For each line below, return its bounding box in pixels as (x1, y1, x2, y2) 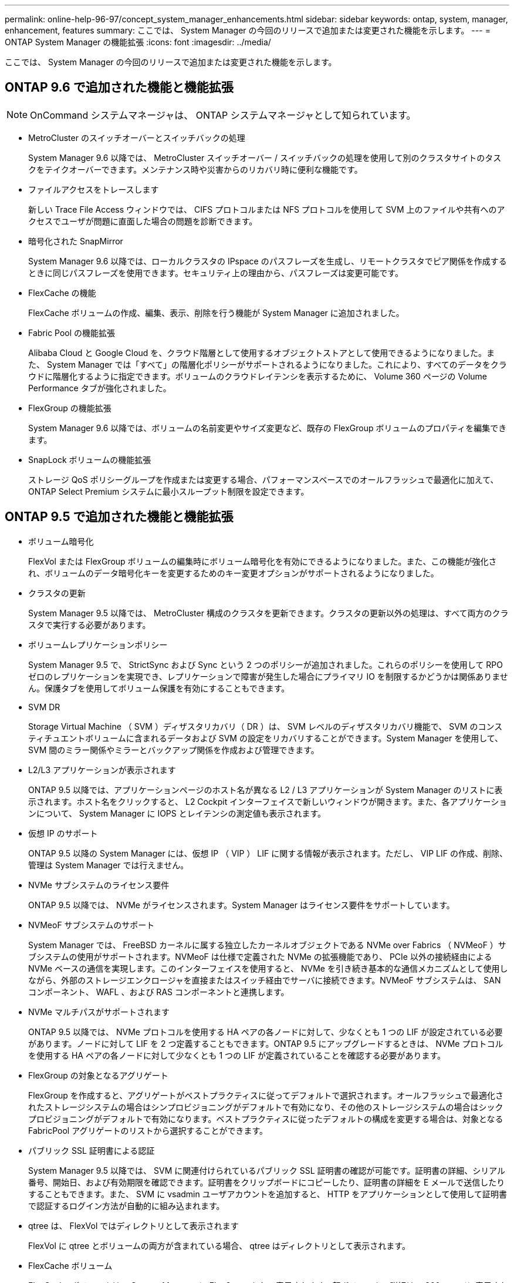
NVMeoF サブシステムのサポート (28, 919, 155, 930)
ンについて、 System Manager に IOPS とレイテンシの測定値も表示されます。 (28, 808, 326, 818)
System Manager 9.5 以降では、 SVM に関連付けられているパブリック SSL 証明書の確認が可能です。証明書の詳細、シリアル (28, 1165, 506, 1175)
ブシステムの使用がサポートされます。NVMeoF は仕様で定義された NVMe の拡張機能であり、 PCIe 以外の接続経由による (28, 951, 492, 962)
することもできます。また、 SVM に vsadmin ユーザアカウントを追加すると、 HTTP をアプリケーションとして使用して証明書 (28, 1188, 508, 1199)
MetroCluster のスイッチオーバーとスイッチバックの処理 (28, 132, 245, 143)
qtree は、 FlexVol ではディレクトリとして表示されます (28, 1220, 239, 1231)
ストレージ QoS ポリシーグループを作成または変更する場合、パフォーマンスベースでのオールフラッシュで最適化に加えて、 (28, 474, 499, 485)
